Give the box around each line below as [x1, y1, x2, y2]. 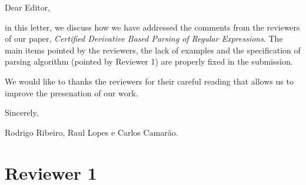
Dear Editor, [5, 1, 51, 13]
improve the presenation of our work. [5, 86, 138, 99]
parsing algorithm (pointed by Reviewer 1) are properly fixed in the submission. [5, 55, 293, 68]
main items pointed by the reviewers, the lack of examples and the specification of [5, 43, 301, 56]
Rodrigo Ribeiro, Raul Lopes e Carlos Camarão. [5, 126, 178, 138]
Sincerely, [5, 106, 39, 119]
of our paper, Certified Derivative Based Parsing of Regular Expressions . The [5, 32, 283, 45]
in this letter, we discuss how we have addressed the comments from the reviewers [5, 21, 300, 33]
